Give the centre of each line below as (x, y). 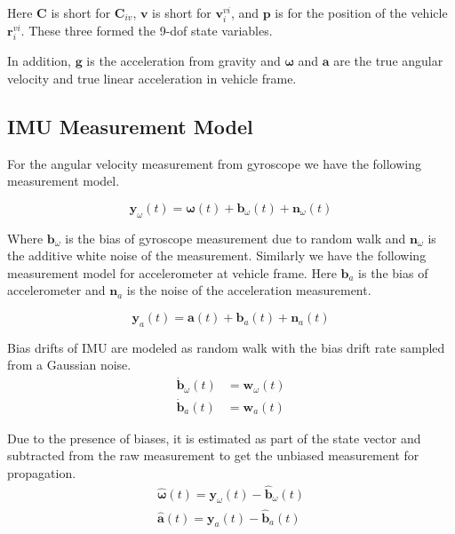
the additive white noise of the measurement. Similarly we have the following (217, 255)
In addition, (39, 61)
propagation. (42, 472)
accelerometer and (56, 290)
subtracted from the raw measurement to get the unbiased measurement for (213, 455)
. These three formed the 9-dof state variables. (147, 31)
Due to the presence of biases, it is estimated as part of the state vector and (214, 438)
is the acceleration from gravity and (184, 61)
